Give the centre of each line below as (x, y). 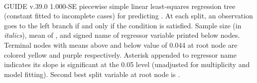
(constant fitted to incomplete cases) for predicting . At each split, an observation (128, 16)
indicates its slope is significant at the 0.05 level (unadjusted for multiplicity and (127, 64)
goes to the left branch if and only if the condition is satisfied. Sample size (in (123, 25)
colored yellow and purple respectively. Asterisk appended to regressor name (120, 54)
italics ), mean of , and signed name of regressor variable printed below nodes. (122, 35)
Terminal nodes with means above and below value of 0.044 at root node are (121, 44)
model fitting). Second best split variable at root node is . (92, 74)
